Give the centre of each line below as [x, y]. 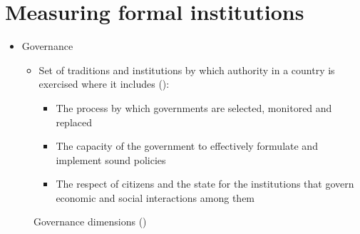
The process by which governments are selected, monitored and [194, 107]
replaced [74, 122]
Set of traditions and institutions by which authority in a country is [187, 70]
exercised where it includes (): [104, 84]
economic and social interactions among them [155, 197]
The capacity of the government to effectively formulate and [187, 146]
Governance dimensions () [90, 222]
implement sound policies [111, 159]
